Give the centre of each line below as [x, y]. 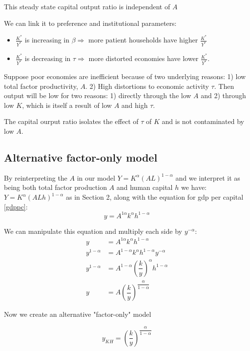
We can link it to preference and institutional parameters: [90, 23]
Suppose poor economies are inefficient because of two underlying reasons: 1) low [125, 76]
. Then [224, 86]
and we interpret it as [208, 177]
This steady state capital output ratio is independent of [87, 6]
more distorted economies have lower [144, 58]
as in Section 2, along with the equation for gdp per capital [155, 197]
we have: [194, 187]
